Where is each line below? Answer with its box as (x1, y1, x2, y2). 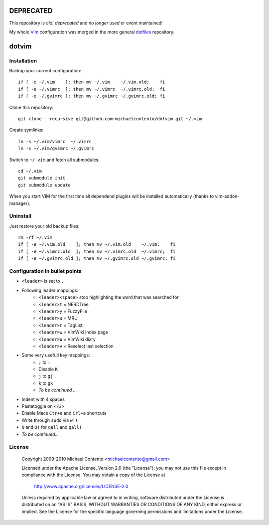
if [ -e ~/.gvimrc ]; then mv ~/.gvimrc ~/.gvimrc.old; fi (18, 93, 165, 99)
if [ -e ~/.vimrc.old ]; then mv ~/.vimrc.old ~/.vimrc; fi (18, 248, 176, 254)
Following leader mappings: (21, 287, 79, 293)
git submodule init (18, 175, 66, 181)
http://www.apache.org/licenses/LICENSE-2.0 (34, 483, 129, 489)
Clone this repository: (9, 104, 54, 110)
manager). (9, 200, 31, 206)
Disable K (38, 366, 58, 372)
